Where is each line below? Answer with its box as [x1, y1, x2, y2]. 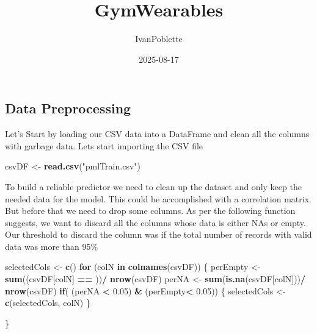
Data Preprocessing [5, 99, 131, 118]
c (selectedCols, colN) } [5, 296, 90, 309]
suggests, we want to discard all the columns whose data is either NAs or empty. [5, 216, 306, 229]
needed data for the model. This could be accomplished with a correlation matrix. [5, 192, 312, 205]
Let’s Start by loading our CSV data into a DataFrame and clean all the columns [5, 127, 310, 140]
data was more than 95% [5, 240, 98, 252]
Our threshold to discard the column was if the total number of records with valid [5, 228, 312, 241]
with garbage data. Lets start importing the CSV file [5, 139, 203, 152]
